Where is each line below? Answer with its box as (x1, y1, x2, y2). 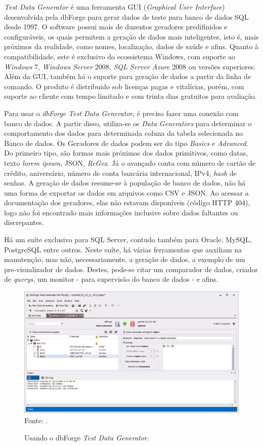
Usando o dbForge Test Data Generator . (24, 432, 149, 442)
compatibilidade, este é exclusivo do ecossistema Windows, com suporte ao (4, 51, 236, 61)
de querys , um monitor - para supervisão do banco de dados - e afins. (4, 274, 218, 284)
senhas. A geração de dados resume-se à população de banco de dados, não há (4, 177, 246, 188)
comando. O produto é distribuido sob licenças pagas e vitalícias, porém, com (4, 81, 244, 91)
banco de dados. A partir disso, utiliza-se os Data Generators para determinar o (4, 118, 252, 128)
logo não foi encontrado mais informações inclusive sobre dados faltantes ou (4, 207, 238, 217)
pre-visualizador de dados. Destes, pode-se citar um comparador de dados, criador (4, 264, 258, 274)
